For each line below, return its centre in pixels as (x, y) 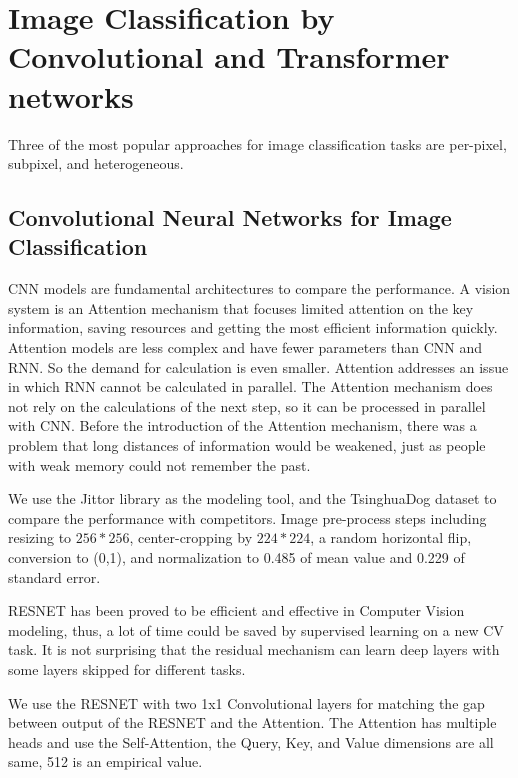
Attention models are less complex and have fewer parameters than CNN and (245, 347)
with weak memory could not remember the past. (159, 464)
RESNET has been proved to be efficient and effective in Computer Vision (236, 610)
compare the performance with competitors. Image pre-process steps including (247, 517)
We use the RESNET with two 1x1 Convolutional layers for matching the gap (246, 702)
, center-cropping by (191, 537)
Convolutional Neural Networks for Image (230, 217)
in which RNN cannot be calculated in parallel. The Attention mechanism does (250, 386)
